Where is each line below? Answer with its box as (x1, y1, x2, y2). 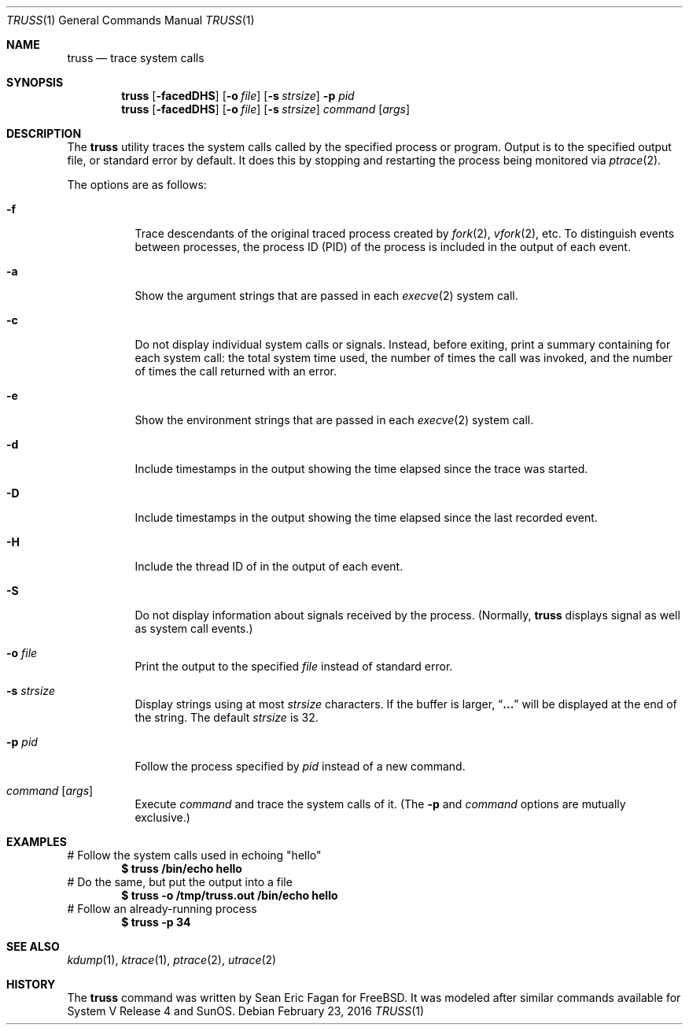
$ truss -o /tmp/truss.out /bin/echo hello (121, 889, 338, 902)
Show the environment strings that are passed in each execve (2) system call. (134, 413, 534, 427)
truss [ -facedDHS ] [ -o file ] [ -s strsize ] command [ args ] (121, 102, 410, 116)
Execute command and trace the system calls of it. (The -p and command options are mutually (134, 797, 626, 811)
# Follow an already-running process (67, 902, 257, 915)
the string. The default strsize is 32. (134, 711, 319, 724)
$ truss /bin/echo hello (121, 862, 242, 875)
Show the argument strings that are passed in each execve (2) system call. (134, 289, 518, 302)
